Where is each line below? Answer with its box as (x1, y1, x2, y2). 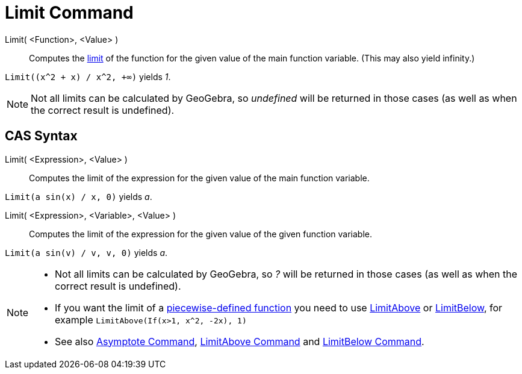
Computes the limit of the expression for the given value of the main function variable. (29, 172, 370, 183)
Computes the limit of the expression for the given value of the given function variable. (29, 228, 372, 239)
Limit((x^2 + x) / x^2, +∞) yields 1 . (5, 71, 171, 82)
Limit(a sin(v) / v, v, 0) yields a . (5, 247, 168, 258)
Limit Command (5, 2, 134, 23)
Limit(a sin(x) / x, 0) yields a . (5, 191, 152, 202)
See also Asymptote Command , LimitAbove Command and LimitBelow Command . (55, 335, 424, 348)
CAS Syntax (5, 128, 78, 144)
